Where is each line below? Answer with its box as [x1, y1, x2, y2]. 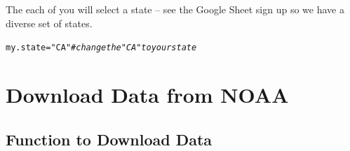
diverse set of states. [6, 15, 93, 30]
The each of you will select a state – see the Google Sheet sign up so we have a [6, 2, 344, 16]
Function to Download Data [6, 128, 213, 150]
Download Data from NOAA [6, 80, 289, 109]
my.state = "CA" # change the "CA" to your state [6, 43, 197, 53]
